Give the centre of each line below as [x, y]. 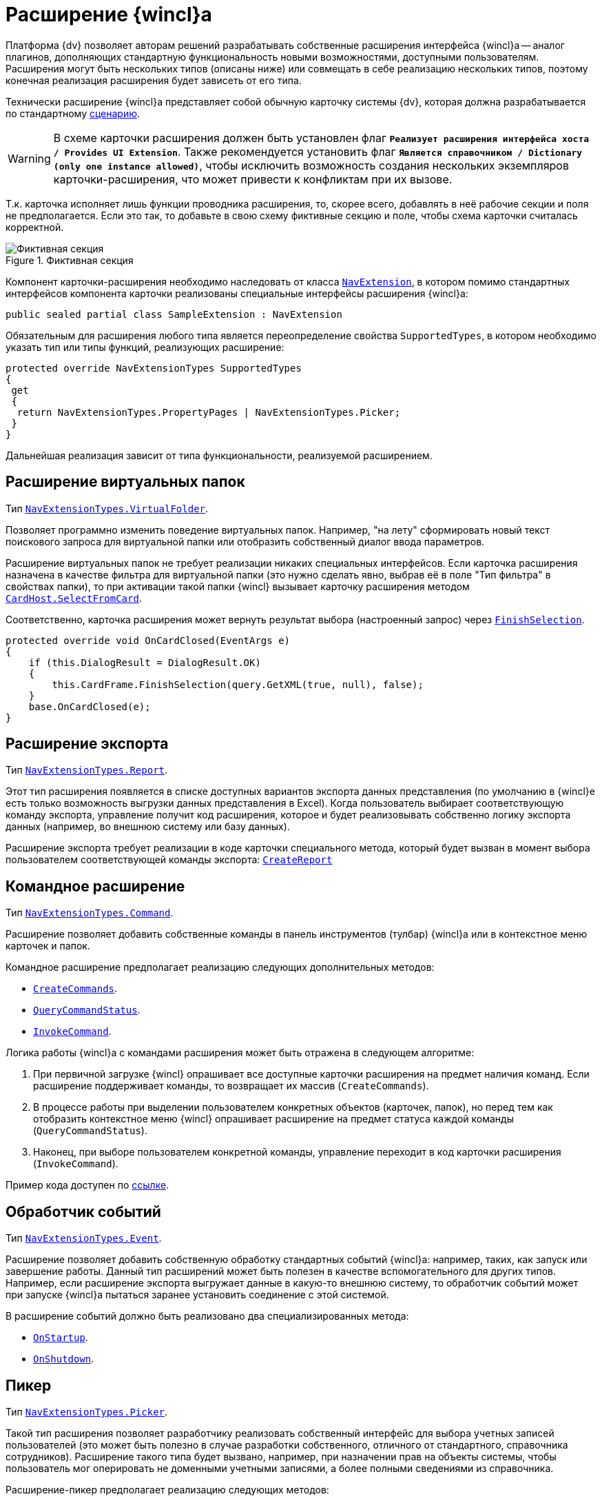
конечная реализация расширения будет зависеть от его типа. [154, 80]
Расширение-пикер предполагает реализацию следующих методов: [167, 1489]
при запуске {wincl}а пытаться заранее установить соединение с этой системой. [197, 1295]
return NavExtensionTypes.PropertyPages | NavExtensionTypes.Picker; [209, 412]
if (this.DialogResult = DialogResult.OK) [145, 662]
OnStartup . [61, 1338]
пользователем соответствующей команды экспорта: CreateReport [169, 860]
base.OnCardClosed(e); [90, 706]
